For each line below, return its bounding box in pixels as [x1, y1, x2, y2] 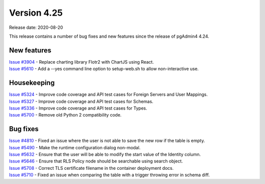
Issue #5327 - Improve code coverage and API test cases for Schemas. [9, 98, 154, 104]
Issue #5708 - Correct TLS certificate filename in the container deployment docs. [9, 165, 174, 171]
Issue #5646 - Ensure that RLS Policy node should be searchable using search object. [9, 158, 183, 164]
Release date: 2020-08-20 [9, 24, 63, 30]
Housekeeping [9, 79, 55, 87]
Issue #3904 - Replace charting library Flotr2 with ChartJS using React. [9, 59, 154, 65]
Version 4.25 [9, 7, 63, 18]
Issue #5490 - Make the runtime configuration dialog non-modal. [9, 144, 141, 150]
